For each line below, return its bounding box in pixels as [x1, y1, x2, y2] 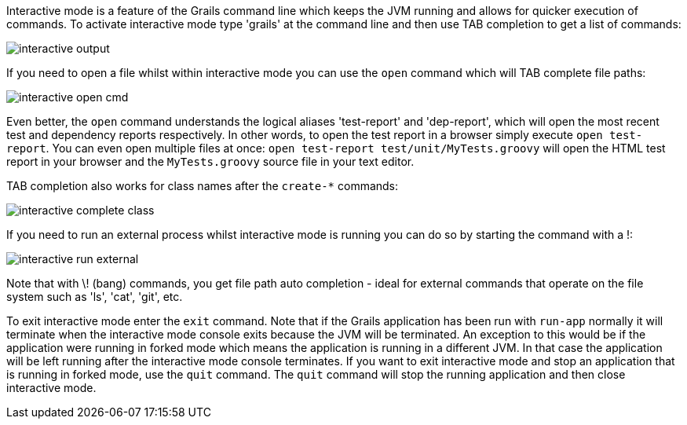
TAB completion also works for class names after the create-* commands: [6, 179, 399, 192]
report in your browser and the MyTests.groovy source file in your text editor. [6, 155, 415, 168]
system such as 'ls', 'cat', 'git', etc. [6, 290, 183, 303]
